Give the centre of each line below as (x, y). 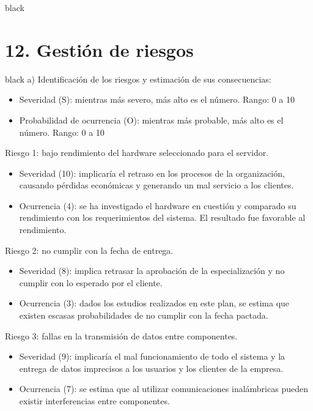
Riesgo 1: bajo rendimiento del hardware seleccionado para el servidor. (137, 153)
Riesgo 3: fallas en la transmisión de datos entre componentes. (121, 335)
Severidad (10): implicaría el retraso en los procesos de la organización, (152, 173)
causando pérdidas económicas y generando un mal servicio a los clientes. (156, 185)
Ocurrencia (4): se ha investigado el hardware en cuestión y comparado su (158, 205)
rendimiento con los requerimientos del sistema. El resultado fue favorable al (162, 217)
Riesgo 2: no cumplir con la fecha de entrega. (89, 250)
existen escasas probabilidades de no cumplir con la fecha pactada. (144, 315)
